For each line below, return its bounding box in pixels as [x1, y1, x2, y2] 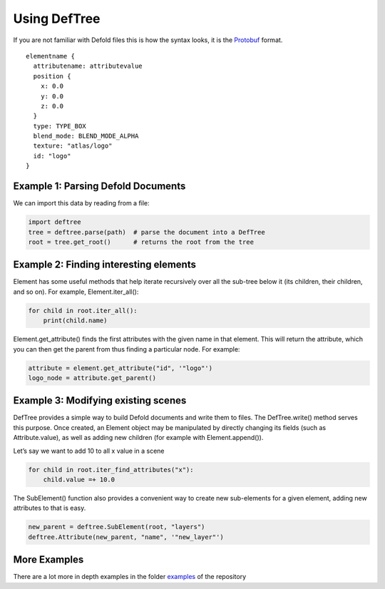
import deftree [28, 218, 81, 226]
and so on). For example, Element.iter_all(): [13, 287, 139, 296]
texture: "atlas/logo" [33, 142, 113, 150]
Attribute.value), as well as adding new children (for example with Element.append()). [13, 434, 264, 442]
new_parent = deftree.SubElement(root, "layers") [28, 523, 205, 531]
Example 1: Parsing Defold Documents [13, 180, 186, 193]
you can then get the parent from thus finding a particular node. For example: [13, 344, 240, 353]
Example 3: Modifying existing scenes [13, 394, 187, 406]
